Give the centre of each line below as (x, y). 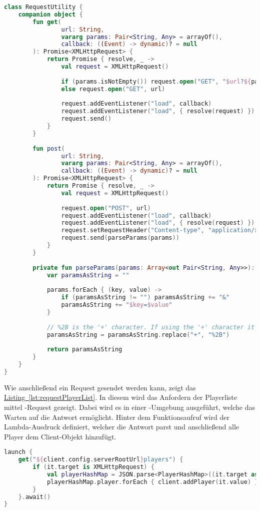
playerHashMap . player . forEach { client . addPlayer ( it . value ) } (152, 482)
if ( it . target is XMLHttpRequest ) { (93, 467)
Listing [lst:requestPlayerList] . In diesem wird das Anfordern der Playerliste (120, 397)
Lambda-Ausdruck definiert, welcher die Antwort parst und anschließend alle (122, 427)
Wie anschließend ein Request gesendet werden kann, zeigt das (100, 387)
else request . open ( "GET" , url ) (113, 89)
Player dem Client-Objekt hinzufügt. (60, 436)
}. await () (34, 497)
